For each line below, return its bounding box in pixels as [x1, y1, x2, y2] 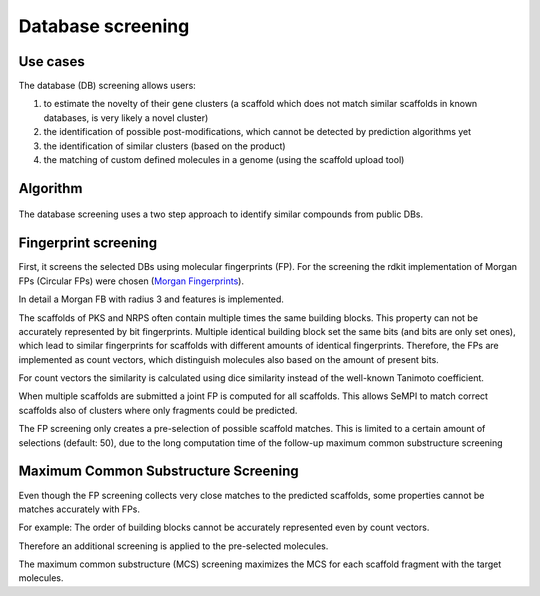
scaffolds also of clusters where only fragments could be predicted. [18, 404, 298, 416]
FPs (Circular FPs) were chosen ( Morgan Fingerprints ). [18, 275, 245, 287]
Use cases [18, 53, 85, 70]
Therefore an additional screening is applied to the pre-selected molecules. [18, 540, 329, 552]
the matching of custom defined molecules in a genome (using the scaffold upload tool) [43, 154, 405, 166]
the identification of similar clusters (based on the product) [43, 140, 286, 152]
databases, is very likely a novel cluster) [43, 111, 209, 124]
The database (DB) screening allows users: [18, 80, 197, 92]
